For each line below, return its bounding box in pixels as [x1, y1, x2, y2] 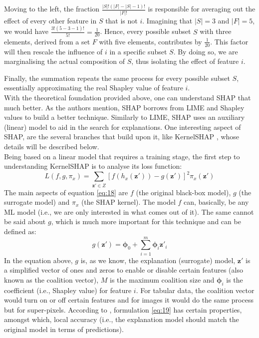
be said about [4, 216, 46, 227]
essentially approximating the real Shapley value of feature [4, 82, 183, 93]
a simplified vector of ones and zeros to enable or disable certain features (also [4, 265, 243, 275]
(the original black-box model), [136, 187, 231, 197]
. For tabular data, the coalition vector [136, 285, 255, 295]
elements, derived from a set [4, 36, 90, 46]
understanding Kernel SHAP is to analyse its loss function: [4, 161, 182, 171]
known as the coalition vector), [4, 274, 99, 285]
